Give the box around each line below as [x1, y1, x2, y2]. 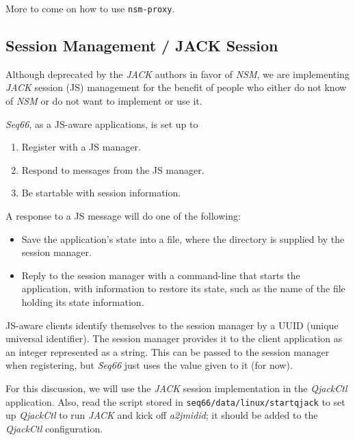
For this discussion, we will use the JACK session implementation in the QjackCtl [5, 380, 347, 395]
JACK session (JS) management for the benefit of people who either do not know [5, 80, 347, 94]
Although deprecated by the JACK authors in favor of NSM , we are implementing [5, 66, 350, 81]
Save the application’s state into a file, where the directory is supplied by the [21, 231, 345, 246]
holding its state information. [21, 294, 144, 309]
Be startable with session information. [21, 185, 181, 200]
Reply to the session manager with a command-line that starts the [21, 268, 300, 282]
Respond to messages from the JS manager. [21, 162, 205, 177]
